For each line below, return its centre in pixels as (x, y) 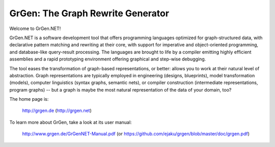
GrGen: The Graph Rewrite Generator (89, 13)
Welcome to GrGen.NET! (35, 28)
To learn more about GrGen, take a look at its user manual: (71, 122)
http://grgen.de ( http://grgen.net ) (57, 111)
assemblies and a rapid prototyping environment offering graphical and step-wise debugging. (108, 59)
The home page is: (29, 99)
